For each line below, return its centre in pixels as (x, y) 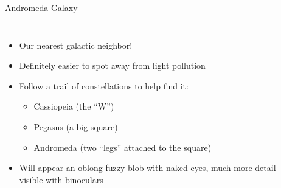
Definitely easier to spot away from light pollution (112, 65)
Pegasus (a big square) (76, 126)
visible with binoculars (61, 179)
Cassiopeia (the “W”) (74, 106)
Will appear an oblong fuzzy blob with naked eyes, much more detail (147, 168)
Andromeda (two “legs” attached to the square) (123, 147)
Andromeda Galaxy (41, 7)
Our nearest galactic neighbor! (76, 45)
